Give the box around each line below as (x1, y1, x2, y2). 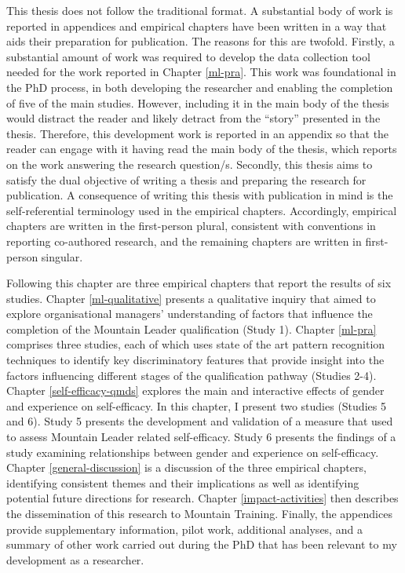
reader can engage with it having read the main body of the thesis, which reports (6, 141, 397, 157)
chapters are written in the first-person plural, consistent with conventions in (6, 217, 376, 234)
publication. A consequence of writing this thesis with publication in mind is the (6, 187, 393, 203)
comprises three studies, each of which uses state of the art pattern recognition (6, 336, 385, 352)
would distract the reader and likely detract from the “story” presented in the (6, 110, 381, 126)
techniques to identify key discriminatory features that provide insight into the (6, 352, 385, 368)
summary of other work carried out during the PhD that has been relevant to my (6, 536, 397, 553)
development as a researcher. (6, 551, 144, 568)
